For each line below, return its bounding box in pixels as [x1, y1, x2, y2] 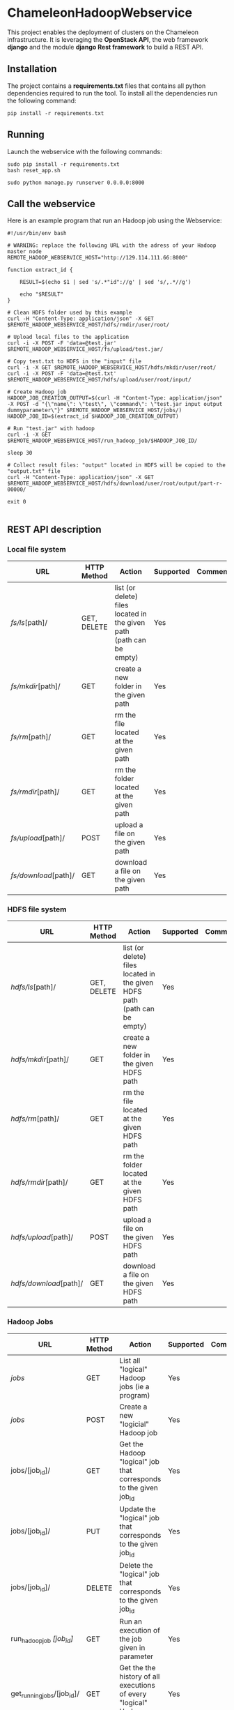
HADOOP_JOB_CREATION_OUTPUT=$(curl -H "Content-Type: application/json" [7, 395, 223, 402]
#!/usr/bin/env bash [7, 230, 68, 237]
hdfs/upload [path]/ [10, 1232, 74, 1242]
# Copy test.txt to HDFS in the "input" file [7, 358, 141, 365]
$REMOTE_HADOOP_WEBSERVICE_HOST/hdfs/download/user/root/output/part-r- [7, 480, 223, 487]
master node [7, 248, 42, 255]
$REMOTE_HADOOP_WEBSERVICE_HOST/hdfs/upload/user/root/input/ [7, 377, 192, 384]
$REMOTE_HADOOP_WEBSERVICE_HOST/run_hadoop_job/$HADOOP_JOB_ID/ [7, 437, 198, 444]
